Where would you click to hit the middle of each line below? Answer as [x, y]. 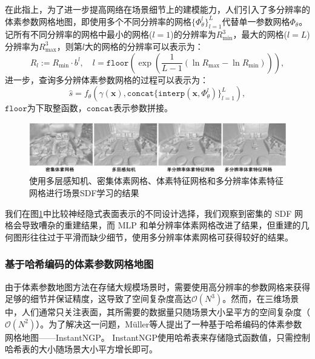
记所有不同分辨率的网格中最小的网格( [79, 34]
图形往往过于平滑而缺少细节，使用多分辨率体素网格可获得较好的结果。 [153, 237]
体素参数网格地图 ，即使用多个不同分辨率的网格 [98, 21]
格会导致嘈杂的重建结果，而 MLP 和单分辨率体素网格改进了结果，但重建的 [153, 225]
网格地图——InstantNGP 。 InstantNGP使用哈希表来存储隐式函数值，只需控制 [157, 337]
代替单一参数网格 [256, 21]
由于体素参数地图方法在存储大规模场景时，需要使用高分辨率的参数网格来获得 [157, 286]
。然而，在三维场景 [261, 299]
